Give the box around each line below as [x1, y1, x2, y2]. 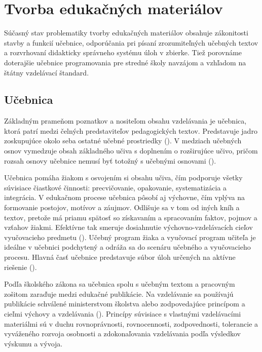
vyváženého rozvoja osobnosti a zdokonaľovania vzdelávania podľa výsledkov [4, 328, 241, 339]
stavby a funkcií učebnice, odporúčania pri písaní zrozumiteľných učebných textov [4, 37, 258, 48]
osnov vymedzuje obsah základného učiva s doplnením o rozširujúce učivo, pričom [4, 145, 258, 156]
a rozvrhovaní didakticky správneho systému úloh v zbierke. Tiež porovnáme [4, 47, 242, 58]
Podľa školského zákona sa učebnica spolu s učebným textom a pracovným [4, 279, 235, 289]
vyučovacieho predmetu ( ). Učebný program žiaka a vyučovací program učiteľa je [4, 231, 256, 242]
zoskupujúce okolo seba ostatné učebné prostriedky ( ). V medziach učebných [4, 135, 242, 146]
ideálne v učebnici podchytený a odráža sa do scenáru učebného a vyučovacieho [4, 242, 251, 252]
